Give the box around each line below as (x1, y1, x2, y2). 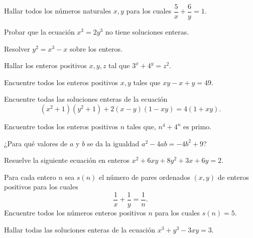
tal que (108, 60, 130, 71)
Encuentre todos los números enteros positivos (4, 207, 146, 218)
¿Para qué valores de (4, 138, 68, 148)
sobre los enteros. (70, 43, 122, 54)
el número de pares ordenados (98, 171, 190, 182)
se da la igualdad (87, 138, 140, 148)
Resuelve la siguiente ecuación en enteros (4, 155, 130, 165)
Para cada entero (4, 171, 56, 182)
